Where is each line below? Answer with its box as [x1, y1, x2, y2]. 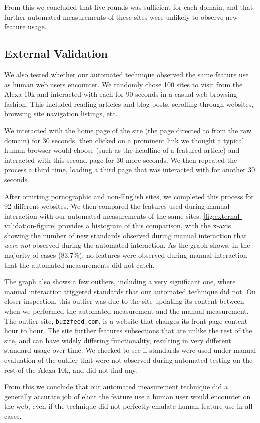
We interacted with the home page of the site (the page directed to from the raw [4, 125, 252, 135]
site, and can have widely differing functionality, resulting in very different [4, 335, 231, 345]
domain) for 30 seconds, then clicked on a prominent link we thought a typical [4, 135, 244, 145]
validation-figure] [4, 220, 56, 231]
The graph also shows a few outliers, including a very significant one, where [4, 276, 236, 287]
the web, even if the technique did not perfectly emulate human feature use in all [4, 401, 253, 411]
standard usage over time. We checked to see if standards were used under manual [4, 345, 256, 355]
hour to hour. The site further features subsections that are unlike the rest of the [4, 325, 252, 336]
